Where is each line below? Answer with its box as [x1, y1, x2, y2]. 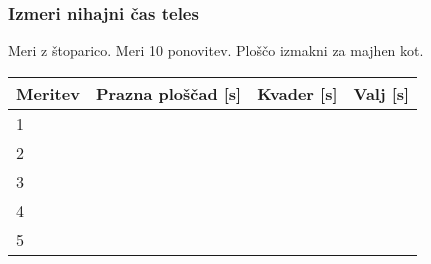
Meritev [16, 81, 80, 105]
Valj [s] [353, 81, 410, 105]
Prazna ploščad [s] [95, 81, 242, 105]
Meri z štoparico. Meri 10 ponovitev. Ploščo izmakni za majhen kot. [8, 40, 424, 61]
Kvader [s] [257, 81, 338, 105]
